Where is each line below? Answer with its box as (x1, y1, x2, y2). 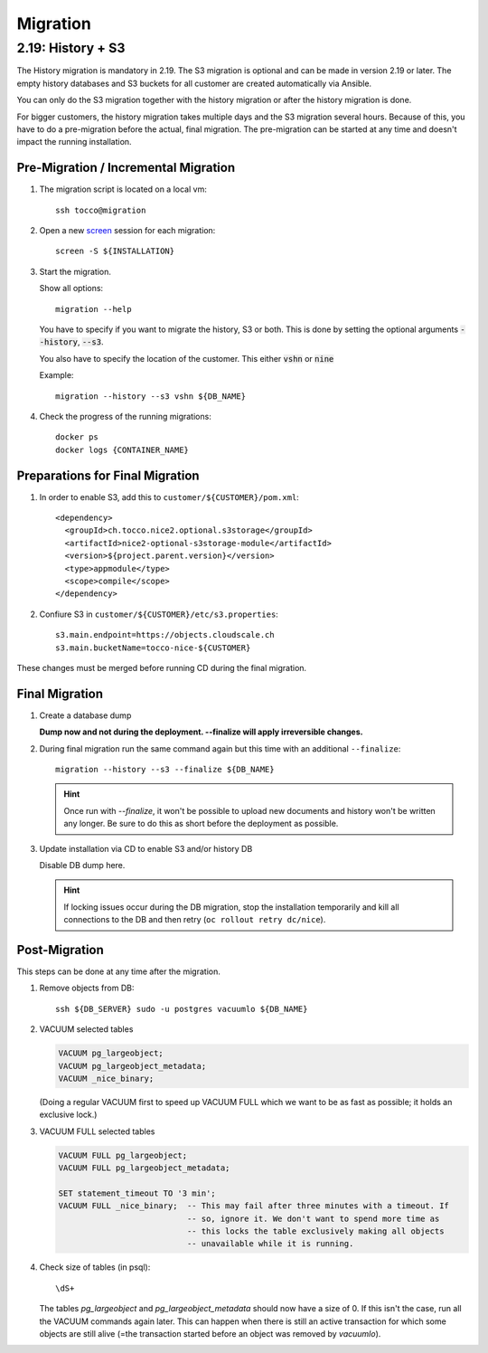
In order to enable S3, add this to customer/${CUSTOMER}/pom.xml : (39, 491, 300, 502)
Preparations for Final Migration (16, 468, 200, 483)
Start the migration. (39, 266, 112, 277)
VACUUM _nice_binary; (58, 1073, 155, 1083)
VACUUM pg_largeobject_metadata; (58, 1061, 207, 1071)
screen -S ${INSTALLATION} (55, 246, 175, 257)
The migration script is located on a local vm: (39, 184, 207, 194)
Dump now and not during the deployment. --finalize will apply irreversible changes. (39, 726, 363, 737)
